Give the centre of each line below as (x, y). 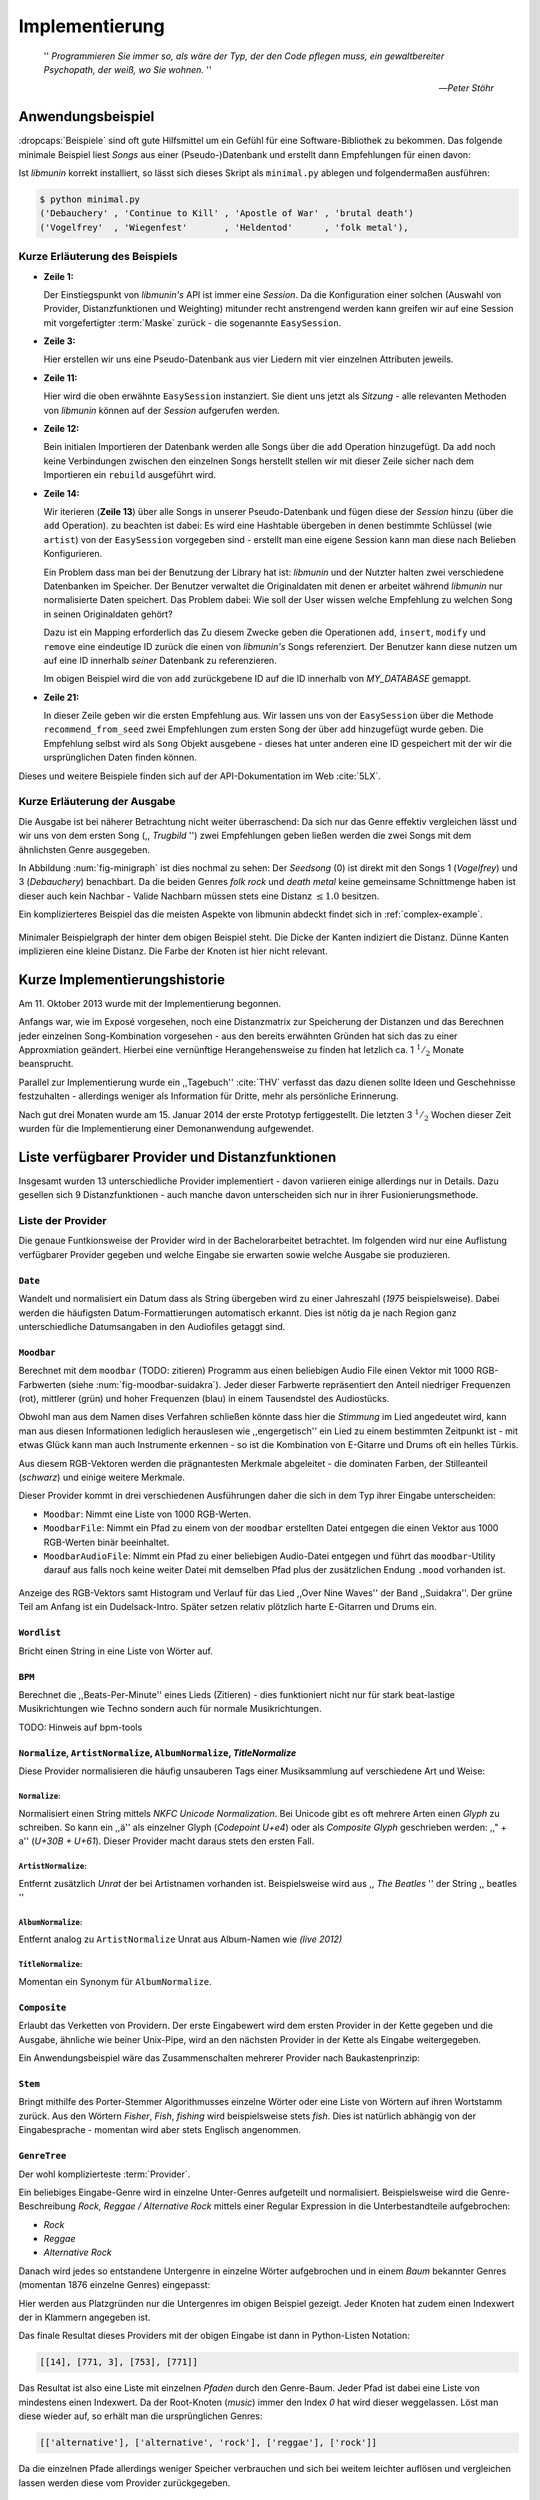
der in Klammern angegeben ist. (84, 2317)
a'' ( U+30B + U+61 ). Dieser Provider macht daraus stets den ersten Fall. (166, 1841)
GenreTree (42, 2156)
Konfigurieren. (73, 554)
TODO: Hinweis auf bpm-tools (80, 1727)
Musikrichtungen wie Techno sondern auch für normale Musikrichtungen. (170, 1709)
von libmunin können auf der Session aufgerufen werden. (161, 410)
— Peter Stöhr (466, 88)
